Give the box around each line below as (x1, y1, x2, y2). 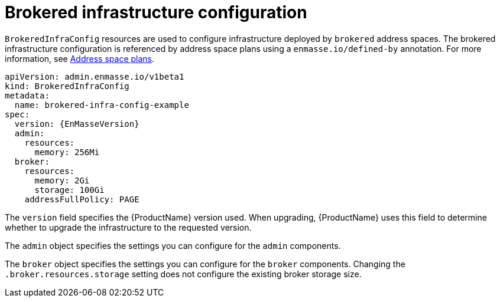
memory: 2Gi (34, 175, 90, 185)
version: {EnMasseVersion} (14, 119, 139, 129)
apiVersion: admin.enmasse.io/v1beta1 (5, 71, 184, 81)
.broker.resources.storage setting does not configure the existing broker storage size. (5, 268, 362, 279)
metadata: (5, 90, 50, 100)
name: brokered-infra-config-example (14, 100, 189, 110)
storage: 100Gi (34, 185, 105, 195)
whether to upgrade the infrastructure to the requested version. (5, 222, 252, 232)
